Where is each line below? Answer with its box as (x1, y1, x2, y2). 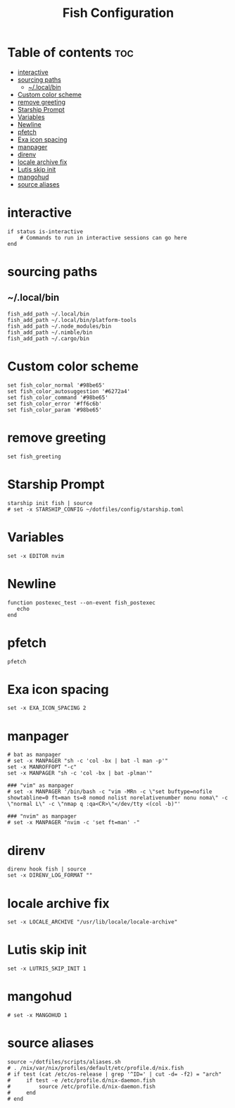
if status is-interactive (7, 228, 83, 235)
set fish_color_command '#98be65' (7, 394, 109, 401)
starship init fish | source (7, 499, 93, 506)
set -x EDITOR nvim (7, 552, 65, 559)
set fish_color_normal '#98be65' (7, 382, 106, 389)
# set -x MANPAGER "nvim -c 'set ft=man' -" (7, 819, 140, 826)
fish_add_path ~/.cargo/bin (7, 335, 90, 342)
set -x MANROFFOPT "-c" (7, 764, 77, 771)
